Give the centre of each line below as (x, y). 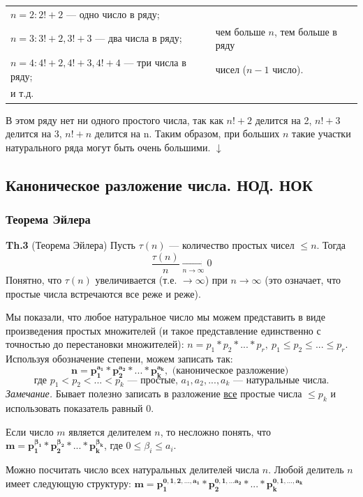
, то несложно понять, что (215, 431)
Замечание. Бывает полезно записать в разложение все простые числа (154, 393)
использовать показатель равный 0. (80, 408)
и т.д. (22, 93)
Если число (30, 431)
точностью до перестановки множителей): (95, 344)
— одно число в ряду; (113, 14)
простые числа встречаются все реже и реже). (103, 293)
